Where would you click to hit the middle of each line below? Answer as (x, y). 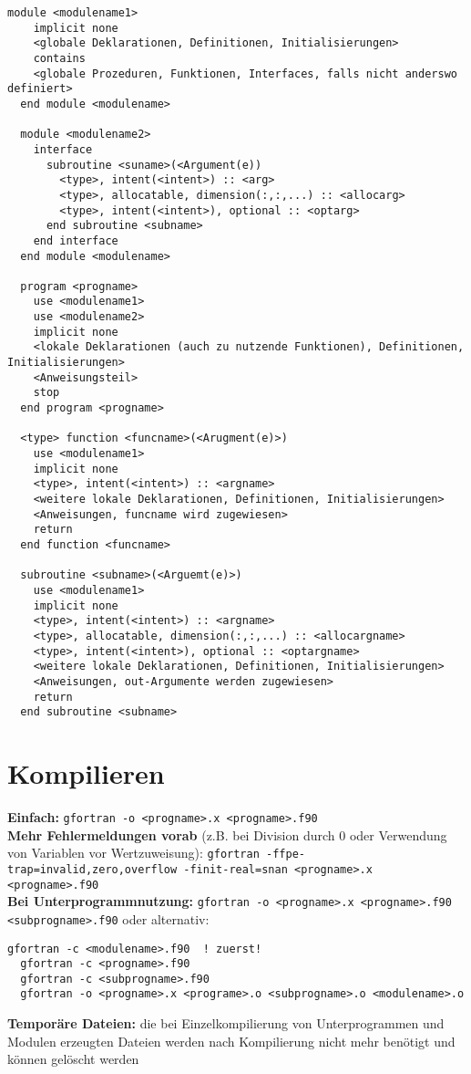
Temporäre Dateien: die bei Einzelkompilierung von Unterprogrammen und (226, 1023)
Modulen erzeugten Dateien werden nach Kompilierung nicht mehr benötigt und (231, 1041)
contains (59, 58)
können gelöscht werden (73, 1059)
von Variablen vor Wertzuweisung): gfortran (133, 853)
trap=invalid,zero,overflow (92, 869)
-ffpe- (285, 855)
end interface (76, 240)
